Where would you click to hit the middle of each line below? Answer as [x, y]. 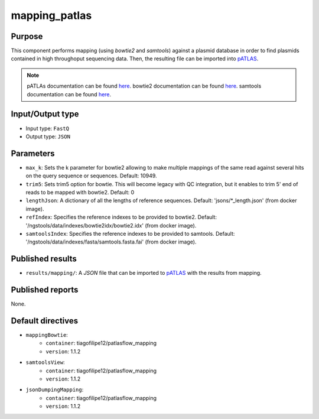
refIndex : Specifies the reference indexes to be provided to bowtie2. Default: [121, 217]
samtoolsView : [45, 362]
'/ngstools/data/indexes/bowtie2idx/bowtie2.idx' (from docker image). [111, 225]
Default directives [45, 321]
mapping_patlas [51, 15]
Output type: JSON [48, 137]
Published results [44, 259]
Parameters [33, 153]
